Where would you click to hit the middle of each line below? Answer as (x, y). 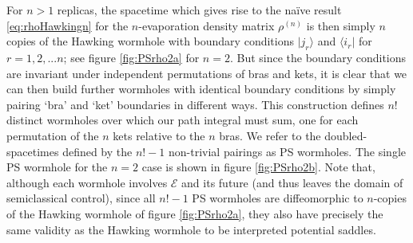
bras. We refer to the (270, 135)
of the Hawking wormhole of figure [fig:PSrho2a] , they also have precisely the (195, 213)
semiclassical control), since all (81, 198)
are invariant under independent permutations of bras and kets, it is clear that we (207, 73)
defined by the (97, 151)
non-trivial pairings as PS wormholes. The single (287, 151)
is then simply (341, 25)
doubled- (346, 135)
